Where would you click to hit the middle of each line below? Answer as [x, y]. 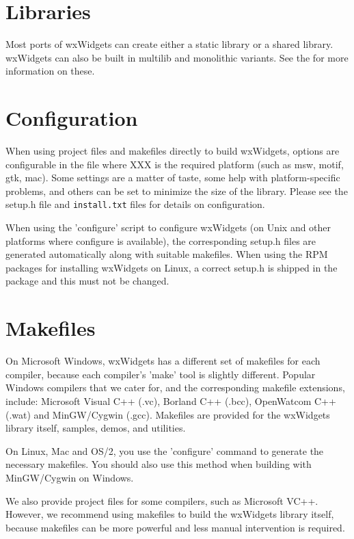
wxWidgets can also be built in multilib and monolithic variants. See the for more [177, 57]
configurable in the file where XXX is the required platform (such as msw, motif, [175, 164]
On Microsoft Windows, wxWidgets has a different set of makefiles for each [163, 361]
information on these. [50, 71]
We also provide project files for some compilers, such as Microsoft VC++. [162, 500]
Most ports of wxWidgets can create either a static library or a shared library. [169, 44]
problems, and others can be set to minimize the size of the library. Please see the [177, 190]
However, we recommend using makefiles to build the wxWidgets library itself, [170, 514]
